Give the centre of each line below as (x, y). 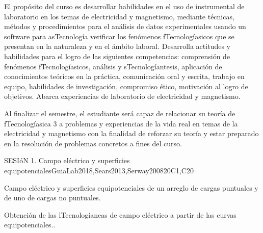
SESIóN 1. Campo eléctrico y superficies (67, 160)
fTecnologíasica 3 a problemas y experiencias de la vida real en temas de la (121, 123)
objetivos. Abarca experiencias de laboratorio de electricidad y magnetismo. (122, 96)
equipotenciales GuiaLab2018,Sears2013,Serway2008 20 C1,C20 (99, 170)
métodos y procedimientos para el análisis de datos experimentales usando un (125, 26)
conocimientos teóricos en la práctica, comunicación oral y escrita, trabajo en (124, 76)
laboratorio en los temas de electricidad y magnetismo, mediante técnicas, (119, 16)
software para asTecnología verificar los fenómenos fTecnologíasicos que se (119, 36)
